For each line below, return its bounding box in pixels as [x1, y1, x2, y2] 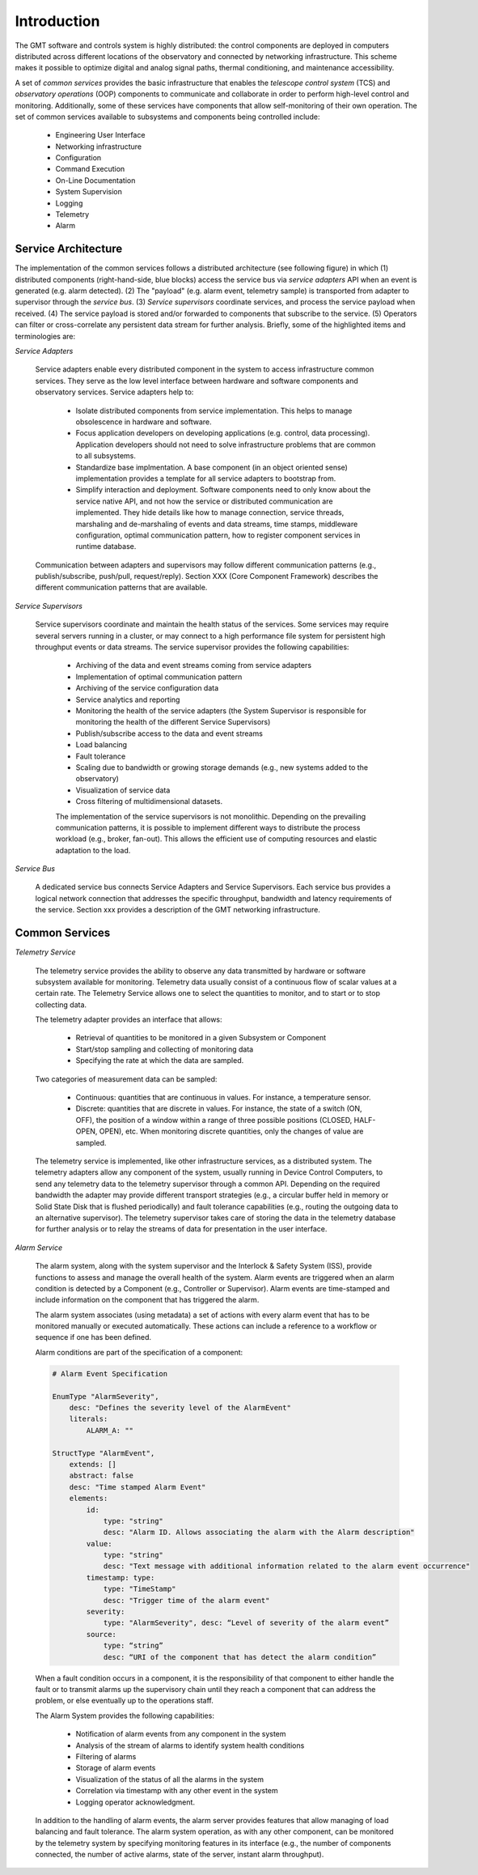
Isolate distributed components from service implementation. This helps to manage [75, 406, 353, 415]
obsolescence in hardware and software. [75, 417, 212, 427]
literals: [69, 1414, 108, 1424]
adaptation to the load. [55, 845, 131, 855]
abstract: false [69, 1471, 133, 1481]
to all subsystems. [75, 451, 137, 461]
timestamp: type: [86, 1573, 155, 1582]
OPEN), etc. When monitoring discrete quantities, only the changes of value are [99, 1126, 364, 1137]
